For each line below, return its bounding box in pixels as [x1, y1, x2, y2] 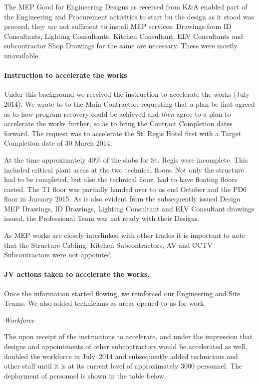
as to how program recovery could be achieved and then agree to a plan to [4, 108, 231, 119]
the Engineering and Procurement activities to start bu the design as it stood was [4, 11, 255, 21]
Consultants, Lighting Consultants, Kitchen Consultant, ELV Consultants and [4, 30, 244, 41]
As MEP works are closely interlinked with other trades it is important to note [4, 230, 246, 240]
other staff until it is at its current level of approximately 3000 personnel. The [4, 361, 243, 371]
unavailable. [4, 50, 40, 60]
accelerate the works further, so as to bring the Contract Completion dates [4, 118, 233, 129]
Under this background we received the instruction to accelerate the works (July [4, 89, 250, 99]
